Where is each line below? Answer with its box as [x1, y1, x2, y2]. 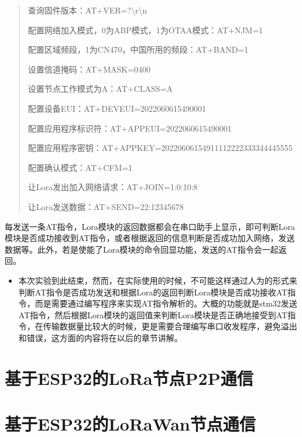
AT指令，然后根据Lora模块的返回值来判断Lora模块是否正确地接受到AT [18, 308, 288, 321]
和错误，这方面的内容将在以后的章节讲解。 [18, 331, 183, 343]
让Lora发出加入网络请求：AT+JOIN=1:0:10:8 [28, 181, 198, 193]
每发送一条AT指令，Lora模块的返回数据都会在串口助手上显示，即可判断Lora [5, 220, 295, 232]
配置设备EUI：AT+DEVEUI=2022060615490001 [28, 102, 206, 114]
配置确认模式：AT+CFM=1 [28, 161, 133, 173]
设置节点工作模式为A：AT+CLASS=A [28, 82, 173, 95]
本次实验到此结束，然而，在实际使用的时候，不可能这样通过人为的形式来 [18, 274, 297, 286]
